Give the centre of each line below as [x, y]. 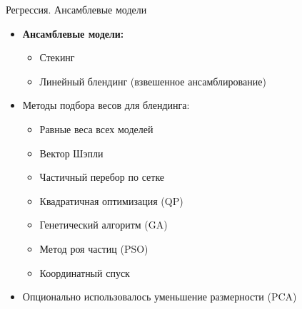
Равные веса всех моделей [96, 129]
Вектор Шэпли [71, 153]
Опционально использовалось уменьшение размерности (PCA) [160, 297]
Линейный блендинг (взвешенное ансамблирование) [153, 81]
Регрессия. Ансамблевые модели [76, 9]
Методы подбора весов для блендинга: [106, 105]
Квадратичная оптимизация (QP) [111, 200]
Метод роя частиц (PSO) [94, 248]
